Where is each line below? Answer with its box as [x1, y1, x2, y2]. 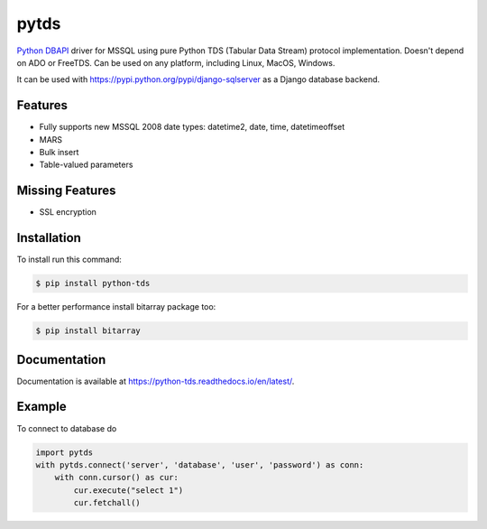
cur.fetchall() [73, 497, 142, 508]
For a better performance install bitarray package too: [16, 302, 216, 312]
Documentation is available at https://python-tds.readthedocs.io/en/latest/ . [16, 376, 295, 386]
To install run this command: [16, 254, 122, 265]
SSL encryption [39, 207, 96, 218]
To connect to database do [16, 422, 117, 433]
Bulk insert [39, 147, 79, 158]
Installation [16, 230, 81, 246]
